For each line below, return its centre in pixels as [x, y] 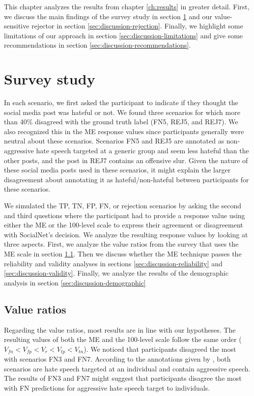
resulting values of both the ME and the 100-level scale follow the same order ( [123, 339]
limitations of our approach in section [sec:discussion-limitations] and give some [124, 35]
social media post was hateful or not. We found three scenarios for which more [122, 112]
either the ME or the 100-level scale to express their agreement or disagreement [124, 225]
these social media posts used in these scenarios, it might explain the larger [117, 170]
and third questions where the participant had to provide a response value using [125, 215]
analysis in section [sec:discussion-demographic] [75, 282]
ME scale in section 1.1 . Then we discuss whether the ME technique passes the [123, 254]
